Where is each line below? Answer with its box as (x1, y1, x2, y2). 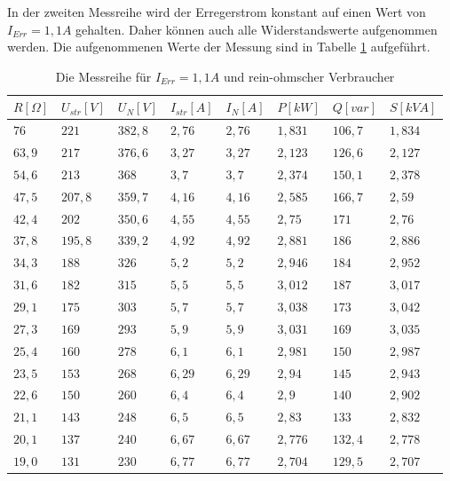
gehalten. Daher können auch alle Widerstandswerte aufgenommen (75, 20, 438, 38)
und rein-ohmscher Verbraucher (223, 67, 395, 85)
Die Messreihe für (55, 67, 152, 85)
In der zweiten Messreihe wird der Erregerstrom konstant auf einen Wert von (7, 3, 426, 20)
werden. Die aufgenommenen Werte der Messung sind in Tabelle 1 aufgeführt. (7, 37, 430, 56)
